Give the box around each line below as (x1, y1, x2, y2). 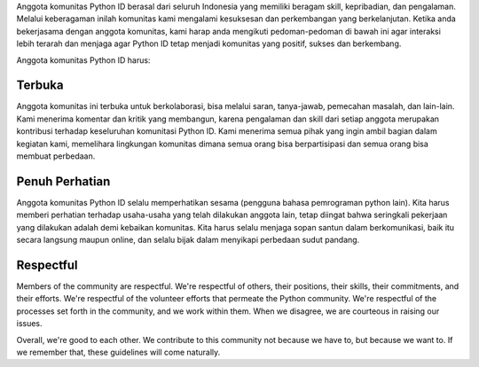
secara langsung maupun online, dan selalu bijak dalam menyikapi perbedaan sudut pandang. (16, 235, 360, 246)
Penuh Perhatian (16, 174, 111, 189)
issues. (16, 318, 43, 329)
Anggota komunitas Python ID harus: (16, 54, 151, 66)
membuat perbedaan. (16, 151, 96, 161)
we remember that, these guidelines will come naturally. (16, 347, 221, 357)
